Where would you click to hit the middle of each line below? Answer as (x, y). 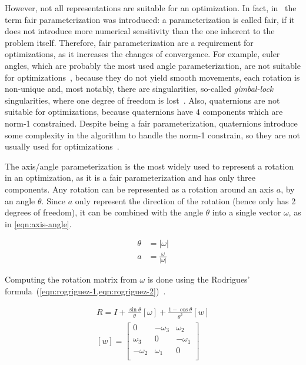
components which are (243, 112)
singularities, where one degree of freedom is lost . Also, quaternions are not (142, 100)
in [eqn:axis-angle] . (38, 223)
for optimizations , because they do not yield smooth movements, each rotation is (152, 77)
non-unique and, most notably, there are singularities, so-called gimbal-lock (139, 89)
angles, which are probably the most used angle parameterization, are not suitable (153, 65)
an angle (20, 200)
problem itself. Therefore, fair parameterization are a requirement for (129, 42)
